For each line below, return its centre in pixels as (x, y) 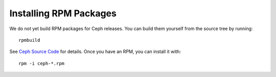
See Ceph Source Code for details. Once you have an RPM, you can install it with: (95, 52)
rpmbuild (29, 40)
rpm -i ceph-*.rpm (42, 63)
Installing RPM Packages (63, 13)
